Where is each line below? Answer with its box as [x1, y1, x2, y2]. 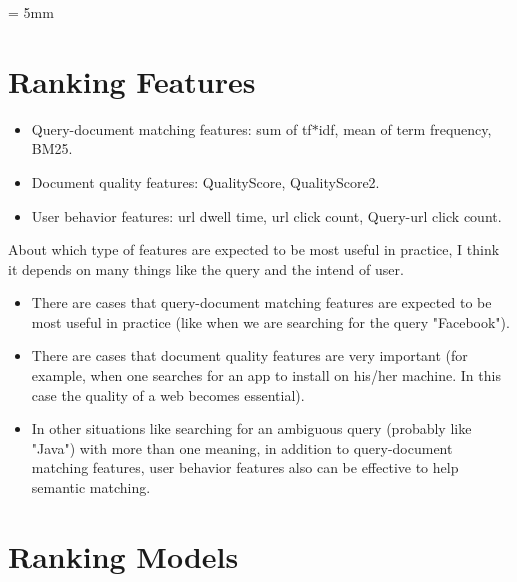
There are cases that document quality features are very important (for [31, 345, 468, 366]
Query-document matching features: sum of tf [31, 118, 312, 139]
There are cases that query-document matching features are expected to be [31, 292, 492, 313]
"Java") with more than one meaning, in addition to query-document [31, 437, 453, 458]
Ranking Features [8, 60, 256, 101]
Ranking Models [8, 535, 239, 576]
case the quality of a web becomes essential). [31, 384, 305, 405]
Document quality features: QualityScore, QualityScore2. [31, 171, 380, 192]
